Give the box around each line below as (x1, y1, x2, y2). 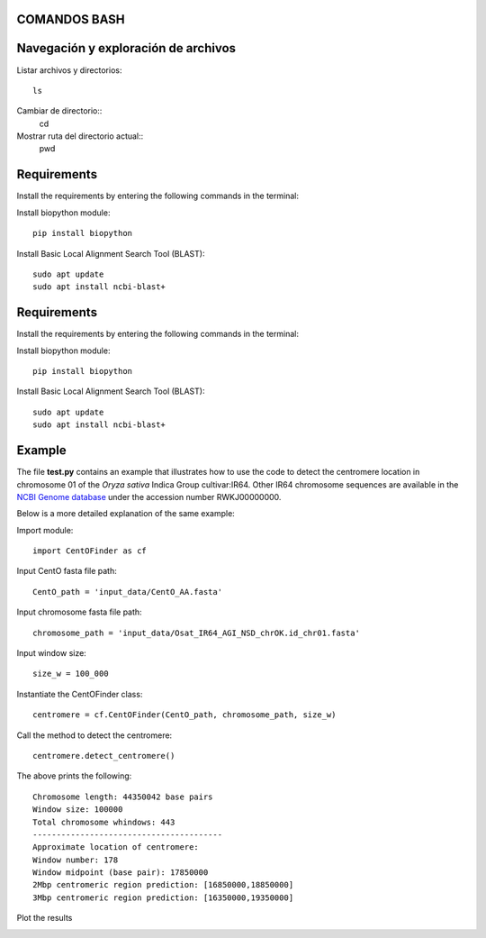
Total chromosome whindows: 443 (32, 816, 175, 827)
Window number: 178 (32, 854, 119, 865)
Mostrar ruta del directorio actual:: (16, 131, 144, 141)
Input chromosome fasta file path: (16, 606, 143, 617)
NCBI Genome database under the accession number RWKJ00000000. (16, 491, 282, 502)
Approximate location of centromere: (32, 842, 200, 852)
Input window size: (16, 648, 87, 659)
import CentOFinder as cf (32, 546, 148, 556)
